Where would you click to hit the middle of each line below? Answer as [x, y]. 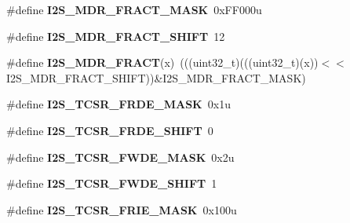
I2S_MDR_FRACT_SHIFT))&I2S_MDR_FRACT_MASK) [156, 77]
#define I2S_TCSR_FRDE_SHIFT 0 [110, 130]
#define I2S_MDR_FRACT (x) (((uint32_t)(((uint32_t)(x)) [162, 62]
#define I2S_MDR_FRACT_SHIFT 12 [116, 36]
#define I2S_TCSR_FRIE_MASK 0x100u [122, 209]
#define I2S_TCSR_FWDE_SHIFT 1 [112, 183]
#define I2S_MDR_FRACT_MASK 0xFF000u [134, 9]
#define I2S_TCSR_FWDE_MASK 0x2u [120, 157]
